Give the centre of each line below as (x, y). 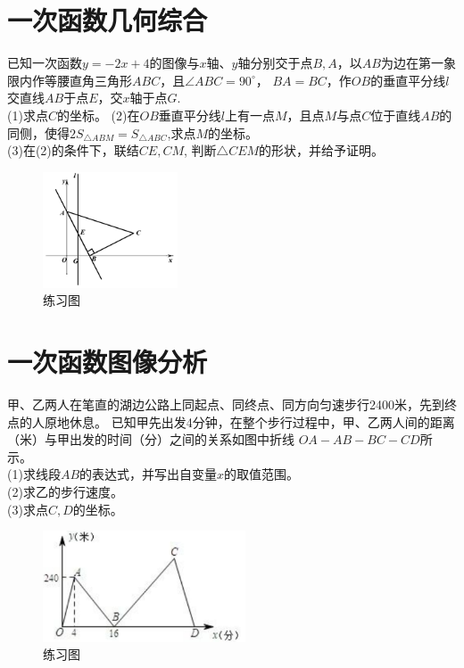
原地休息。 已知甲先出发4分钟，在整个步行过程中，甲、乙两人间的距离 (249, 421)
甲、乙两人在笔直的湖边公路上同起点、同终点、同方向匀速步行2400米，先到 (226, 404)
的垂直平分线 (408, 80)
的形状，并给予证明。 (322, 150)
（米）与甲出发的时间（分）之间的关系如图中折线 (151, 439)
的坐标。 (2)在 (98, 115)
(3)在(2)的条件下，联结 (73, 150)
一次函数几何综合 (108, 20)
